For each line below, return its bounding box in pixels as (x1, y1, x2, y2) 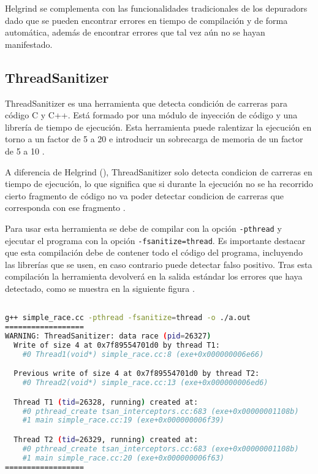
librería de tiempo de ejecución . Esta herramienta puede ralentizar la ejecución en (5, 120, 312, 133)
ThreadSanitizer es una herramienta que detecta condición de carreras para (5, 96, 287, 109)
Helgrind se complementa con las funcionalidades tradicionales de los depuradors (5, 2, 308, 14)
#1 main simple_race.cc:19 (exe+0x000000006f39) (22, 416, 224, 425)
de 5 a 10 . (5, 144, 45, 157)
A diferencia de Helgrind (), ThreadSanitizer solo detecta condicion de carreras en (5, 165, 312, 178)
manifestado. (5, 37, 53, 50)
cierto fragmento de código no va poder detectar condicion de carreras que (5, 189, 284, 202)
